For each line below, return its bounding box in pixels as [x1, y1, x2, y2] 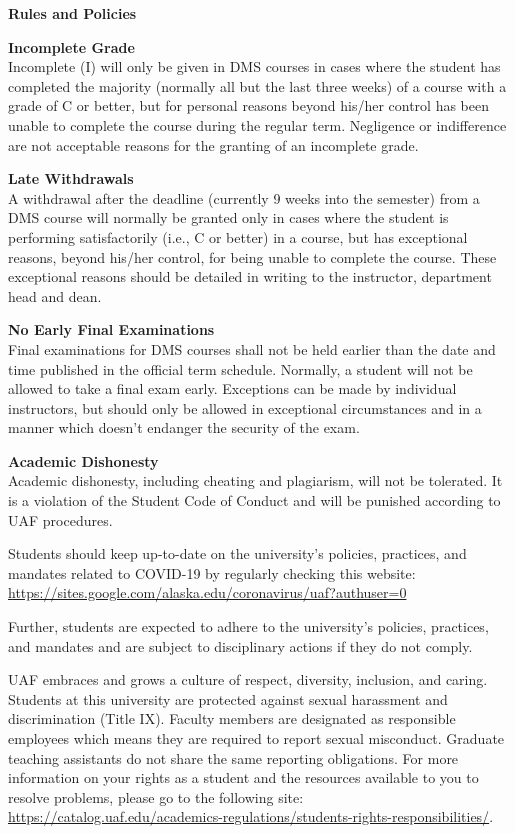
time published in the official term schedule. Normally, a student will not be [8, 358, 473, 379]
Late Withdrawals [8, 168, 134, 189]
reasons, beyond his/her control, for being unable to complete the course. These [8, 246, 497, 267]
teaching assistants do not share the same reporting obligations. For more [8, 747, 459, 768]
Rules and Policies [8, 3, 137, 23]
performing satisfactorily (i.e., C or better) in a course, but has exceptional [8, 226, 468, 247]
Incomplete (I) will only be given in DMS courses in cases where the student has [8, 56, 501, 77]
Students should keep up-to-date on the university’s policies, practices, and [8, 543, 467, 564]
